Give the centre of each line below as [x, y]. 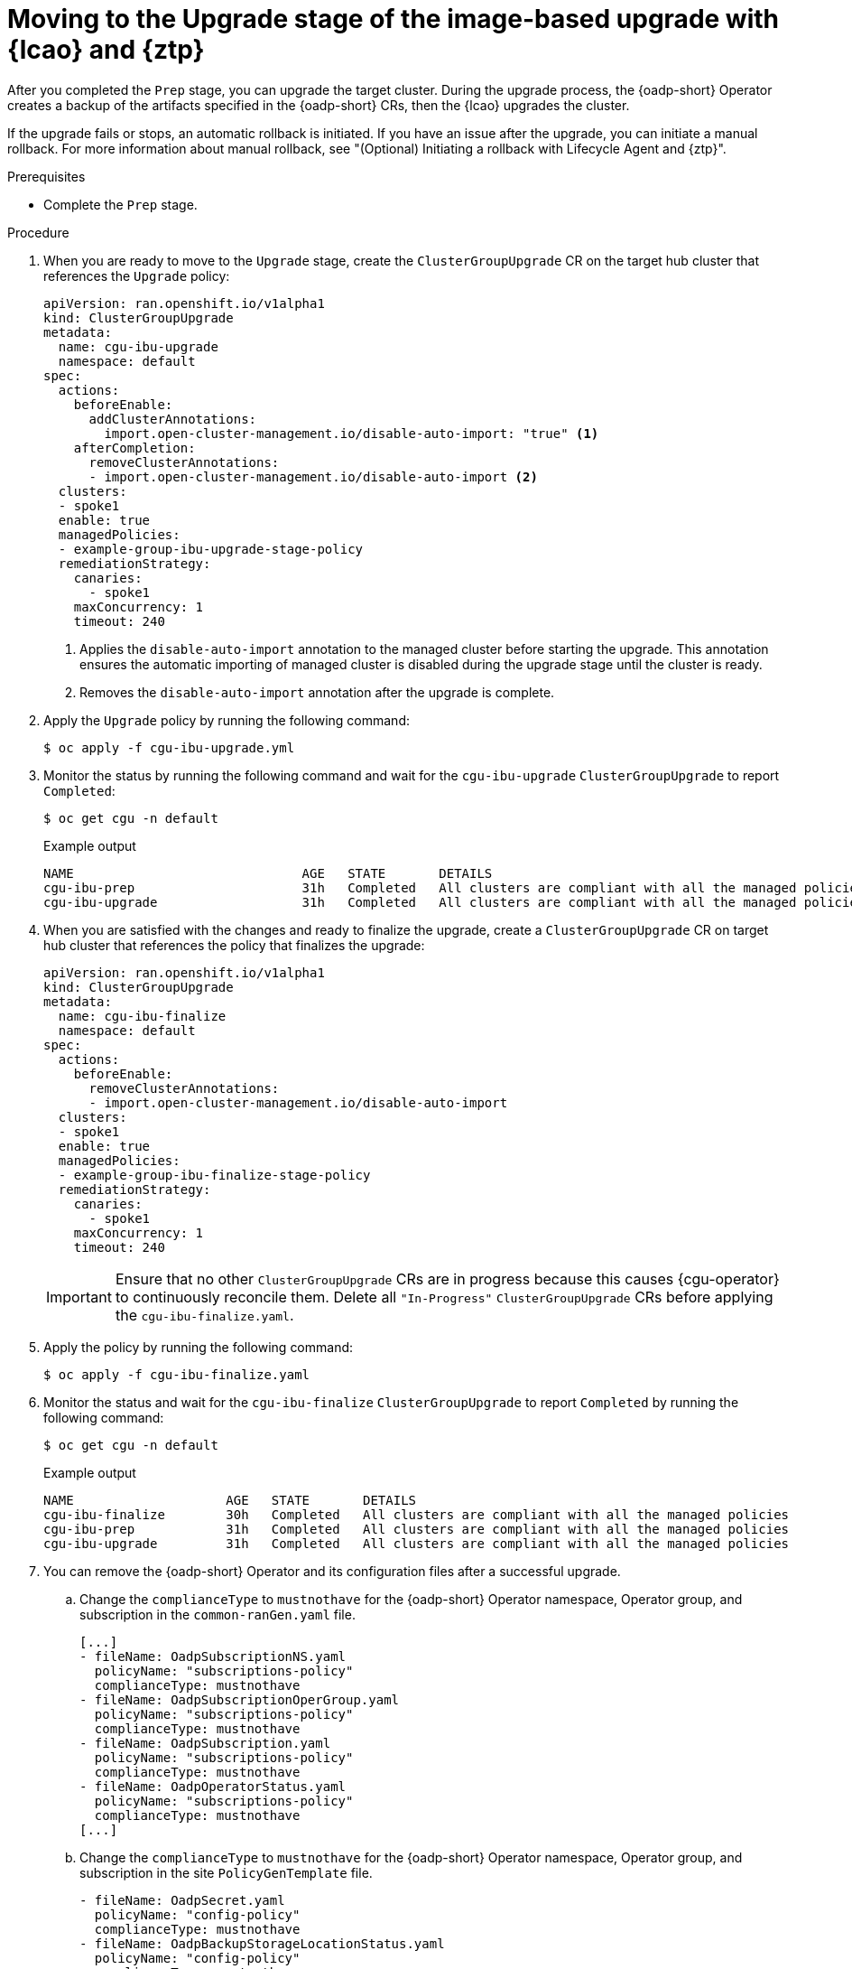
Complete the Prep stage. [120, 204]
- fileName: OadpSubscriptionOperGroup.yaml [240, 1699]
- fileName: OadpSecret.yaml [182, 1900]
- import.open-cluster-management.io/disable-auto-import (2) [313, 476]
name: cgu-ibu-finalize [142, 1016]
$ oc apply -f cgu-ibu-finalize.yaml [177, 1374]
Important [79, 1297]
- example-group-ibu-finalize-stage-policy [214, 1175]
